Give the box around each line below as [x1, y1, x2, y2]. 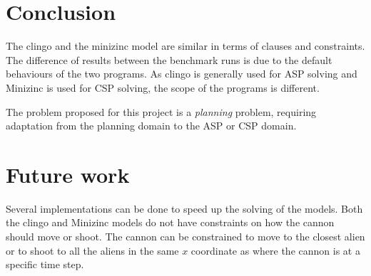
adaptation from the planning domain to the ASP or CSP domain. [6, 118, 297, 133]
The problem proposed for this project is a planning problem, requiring [6, 104, 317, 119]
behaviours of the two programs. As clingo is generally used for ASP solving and [6, 66, 357, 81]
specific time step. [6, 257, 84, 272]
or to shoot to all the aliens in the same [6, 243, 179, 258]
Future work [6, 159, 130, 189]
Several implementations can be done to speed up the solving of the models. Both [6, 201, 363, 216]
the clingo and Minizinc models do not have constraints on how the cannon [6, 215, 335, 230]
